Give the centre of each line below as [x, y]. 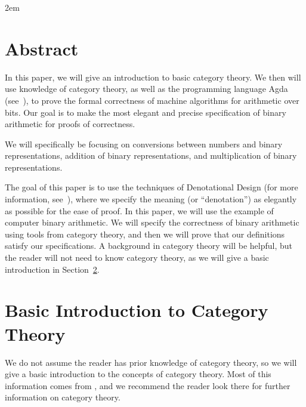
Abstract [42, 48]
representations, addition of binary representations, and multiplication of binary [151, 155]
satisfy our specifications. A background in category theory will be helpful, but [149, 246]
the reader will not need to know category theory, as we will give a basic [137, 258]
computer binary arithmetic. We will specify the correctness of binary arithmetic [152, 222]
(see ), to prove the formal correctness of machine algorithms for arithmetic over [152, 100]
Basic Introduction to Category [137, 310]
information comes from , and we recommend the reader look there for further [148, 385]
